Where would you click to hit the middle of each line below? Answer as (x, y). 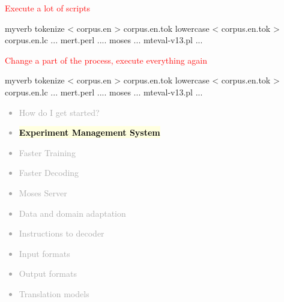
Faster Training (47, 152)
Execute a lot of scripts (47, 8)
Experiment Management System (89, 132)
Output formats (48, 273)
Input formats (44, 253)
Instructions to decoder (62, 233)
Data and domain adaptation (72, 213)
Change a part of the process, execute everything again (106, 60)
